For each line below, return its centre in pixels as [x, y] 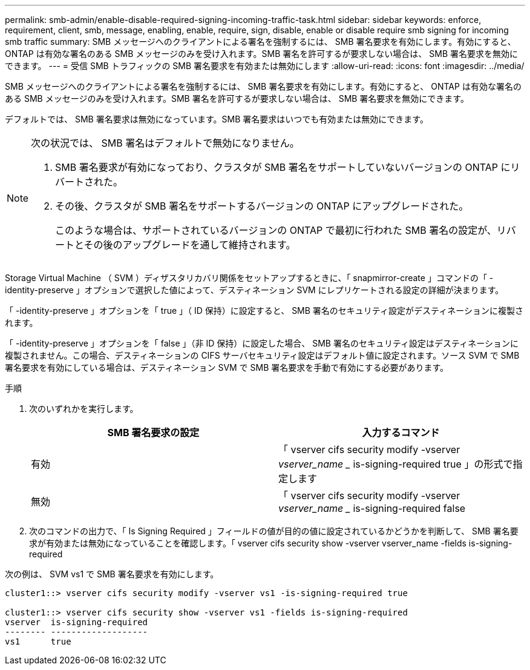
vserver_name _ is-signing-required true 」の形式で [396, 464]
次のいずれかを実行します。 [84, 409]
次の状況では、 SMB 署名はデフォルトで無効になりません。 [165, 143]
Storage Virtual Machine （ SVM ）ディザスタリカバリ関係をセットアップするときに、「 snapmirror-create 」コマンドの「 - [249, 278]
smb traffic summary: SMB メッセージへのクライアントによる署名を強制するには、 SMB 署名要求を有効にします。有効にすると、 [260, 41]
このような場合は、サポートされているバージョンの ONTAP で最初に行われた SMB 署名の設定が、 [276, 230]
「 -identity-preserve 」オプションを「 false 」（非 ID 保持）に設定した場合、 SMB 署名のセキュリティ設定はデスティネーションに [262, 343]
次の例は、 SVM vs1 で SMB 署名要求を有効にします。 [112, 574]
